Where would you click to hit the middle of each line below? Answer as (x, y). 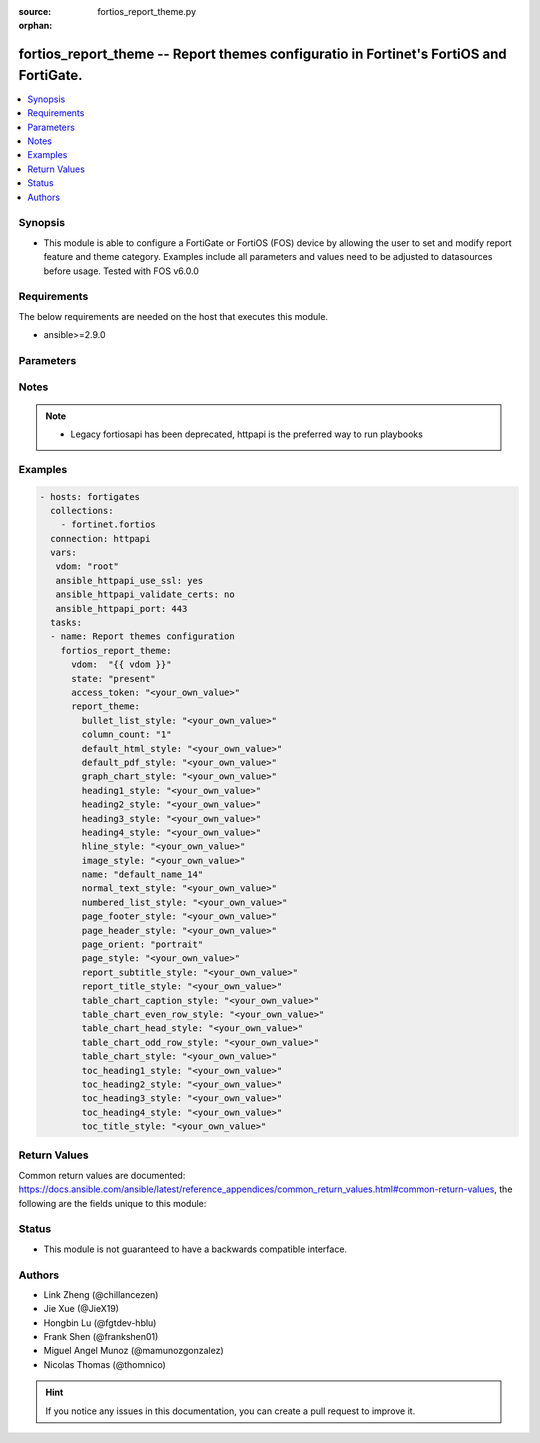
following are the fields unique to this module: (112, 1203)
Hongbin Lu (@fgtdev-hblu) (100, 1322)
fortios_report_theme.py (147, 11)
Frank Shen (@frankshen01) (101, 1337)
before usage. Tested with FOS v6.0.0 (121, 271)
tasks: (66, 623)
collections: (82, 510)
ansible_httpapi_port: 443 (121, 608)
